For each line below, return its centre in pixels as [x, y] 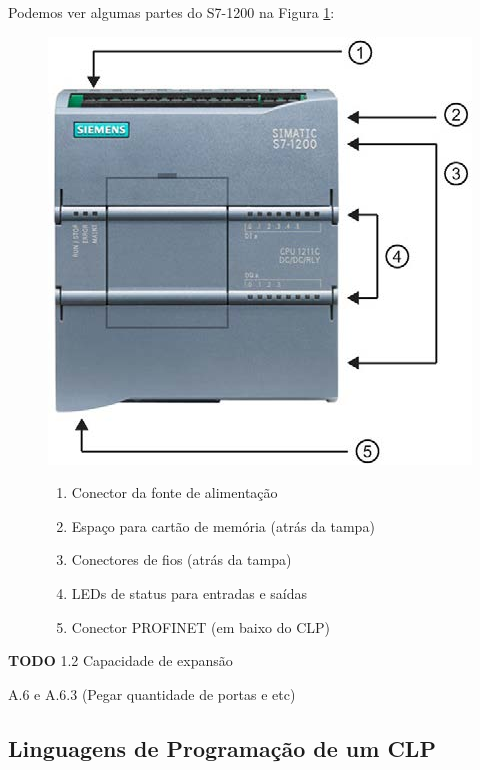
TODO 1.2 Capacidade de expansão [120, 660]
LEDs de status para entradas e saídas [189, 592]
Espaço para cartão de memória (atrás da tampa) [223, 525]
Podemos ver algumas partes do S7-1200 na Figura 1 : [171, 12]
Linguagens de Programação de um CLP [222, 747]
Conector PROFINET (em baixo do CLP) [201, 626]
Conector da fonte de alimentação [174, 492]
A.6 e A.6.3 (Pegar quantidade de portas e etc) [152, 693]
